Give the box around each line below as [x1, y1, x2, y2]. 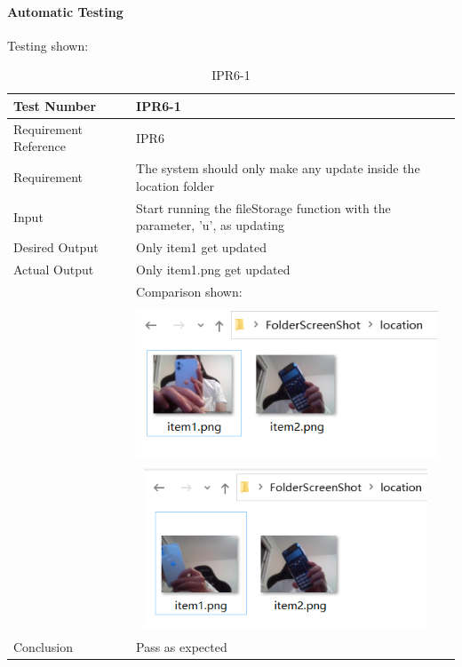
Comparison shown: [136, 282, 243, 300]
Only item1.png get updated [136, 259, 291, 278]
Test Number [13, 96, 97, 115]
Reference [13, 137, 66, 155]
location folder [136, 176, 214, 195]
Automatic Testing [7, 2, 123, 20]
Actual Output [13, 259, 94, 278]
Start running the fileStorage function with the [136, 198, 391, 217]
